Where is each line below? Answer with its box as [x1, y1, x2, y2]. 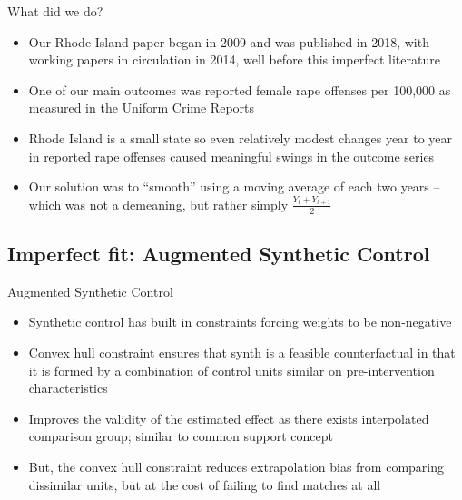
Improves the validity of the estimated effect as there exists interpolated [28, 408, 429, 427]
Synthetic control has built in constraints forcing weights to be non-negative [28, 312, 452, 331]
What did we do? [7, 2, 103, 20]
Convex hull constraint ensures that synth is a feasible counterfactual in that [28, 342, 456, 361]
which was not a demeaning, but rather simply [28, 194, 289, 213]
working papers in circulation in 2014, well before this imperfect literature [28, 50, 440, 69]
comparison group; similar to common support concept [28, 426, 334, 446]
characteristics [28, 378, 108, 397]
